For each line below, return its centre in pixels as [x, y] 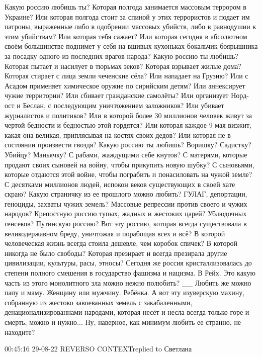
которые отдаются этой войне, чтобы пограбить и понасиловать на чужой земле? [128, 174]
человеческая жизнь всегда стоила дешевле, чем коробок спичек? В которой [121, 243]
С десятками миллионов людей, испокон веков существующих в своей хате [120, 184]
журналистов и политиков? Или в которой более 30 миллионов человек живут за [128, 115]
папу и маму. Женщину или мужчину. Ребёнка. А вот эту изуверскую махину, [125, 292]
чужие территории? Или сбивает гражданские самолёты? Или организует [117, 95]
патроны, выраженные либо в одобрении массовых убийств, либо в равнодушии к [130, 26]
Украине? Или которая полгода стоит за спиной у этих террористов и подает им [127, 16]
